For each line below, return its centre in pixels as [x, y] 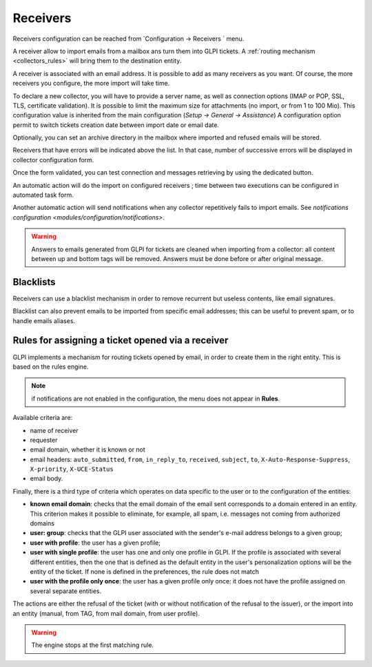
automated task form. [43, 195]
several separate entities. [66, 591]
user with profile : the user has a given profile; [95, 543]
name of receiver [54, 430]
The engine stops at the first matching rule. [93, 645]
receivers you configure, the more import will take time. [91, 84]
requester [44, 440]
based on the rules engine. [51, 367]
